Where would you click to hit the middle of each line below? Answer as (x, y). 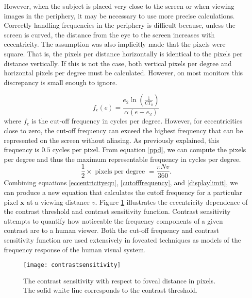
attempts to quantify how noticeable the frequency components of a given (113, 220)
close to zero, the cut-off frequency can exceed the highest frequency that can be (124, 130)
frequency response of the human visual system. (75, 249)
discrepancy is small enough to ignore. (61, 82)
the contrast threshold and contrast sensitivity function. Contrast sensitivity (117, 211)
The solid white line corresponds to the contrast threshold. (111, 290)
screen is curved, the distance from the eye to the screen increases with (109, 34)
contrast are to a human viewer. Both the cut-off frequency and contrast (112, 230)
